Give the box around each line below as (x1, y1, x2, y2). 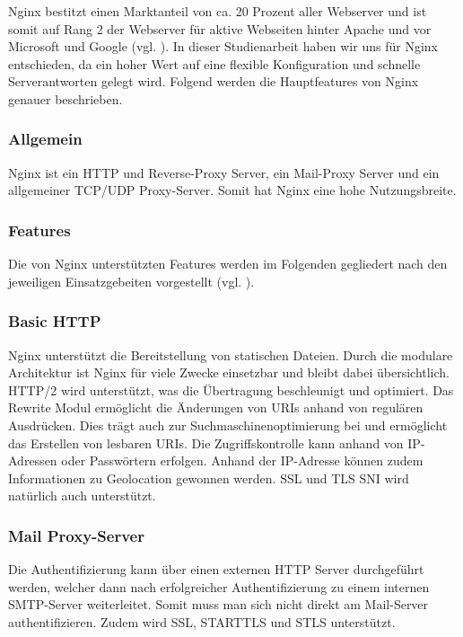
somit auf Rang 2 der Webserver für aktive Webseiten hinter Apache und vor (8, 19, 432, 38)
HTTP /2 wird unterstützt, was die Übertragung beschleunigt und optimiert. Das (8, 380, 454, 399)
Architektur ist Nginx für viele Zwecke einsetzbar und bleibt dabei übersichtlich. (8, 363, 450, 382)
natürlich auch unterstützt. (8, 486, 156, 505)
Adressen (8, 451, 57, 470)
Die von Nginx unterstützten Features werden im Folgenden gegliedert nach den (8, 254, 448, 273)
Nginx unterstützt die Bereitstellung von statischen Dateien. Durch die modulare (8, 345, 453, 364)
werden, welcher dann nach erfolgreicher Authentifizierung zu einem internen (8, 577, 430, 596)
